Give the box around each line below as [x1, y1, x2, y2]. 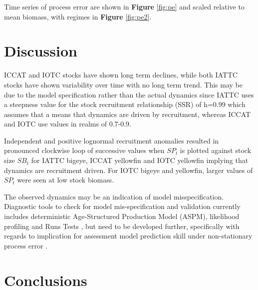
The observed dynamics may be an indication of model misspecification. [4, 191, 224, 201]
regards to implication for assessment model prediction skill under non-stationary [4, 230, 253, 241]
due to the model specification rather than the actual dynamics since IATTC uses [4, 89, 254, 99]
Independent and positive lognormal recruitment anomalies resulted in [4, 135, 219, 145]
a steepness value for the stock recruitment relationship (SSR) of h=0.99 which [4, 99, 246, 109]
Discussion [4, 40, 77, 61]
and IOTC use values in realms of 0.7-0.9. [4, 118, 131, 129]
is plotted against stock [180, 145, 252, 155]
